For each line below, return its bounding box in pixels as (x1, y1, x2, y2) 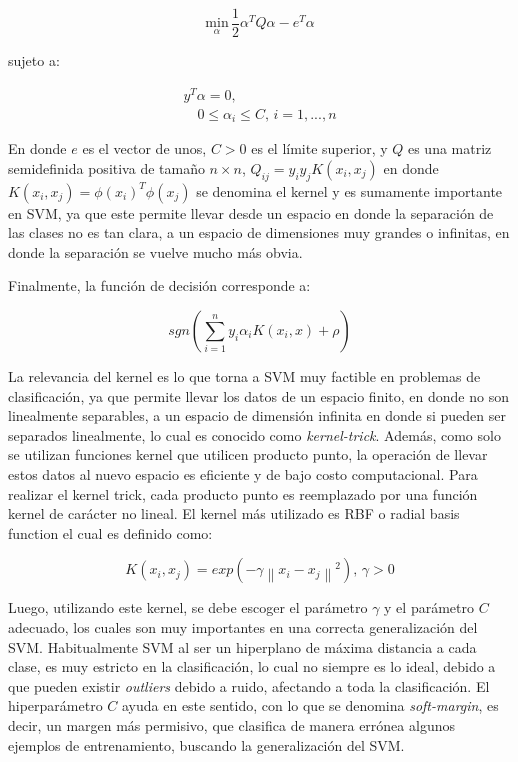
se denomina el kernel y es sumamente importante (196, 180, 503, 201)
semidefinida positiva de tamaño (8, 157, 205, 178)
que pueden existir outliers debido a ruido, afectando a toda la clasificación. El (8, 675, 490, 696)
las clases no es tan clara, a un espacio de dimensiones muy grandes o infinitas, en (8, 222, 510, 243)
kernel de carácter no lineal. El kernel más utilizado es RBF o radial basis (8, 503, 460, 524)
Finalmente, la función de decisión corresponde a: (8, 275, 311, 296)
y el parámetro (384, 597, 474, 618)
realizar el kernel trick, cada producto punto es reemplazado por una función (8, 483, 478, 504)
